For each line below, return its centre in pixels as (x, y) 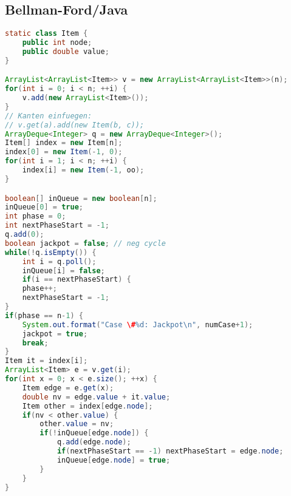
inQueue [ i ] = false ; (63, 270)
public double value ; (66, 51)
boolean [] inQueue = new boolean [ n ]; (81, 198)
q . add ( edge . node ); (94, 442)
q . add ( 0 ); (25, 235)
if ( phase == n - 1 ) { (44, 315)
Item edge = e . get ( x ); (68, 388)
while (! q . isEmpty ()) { (51, 252)
